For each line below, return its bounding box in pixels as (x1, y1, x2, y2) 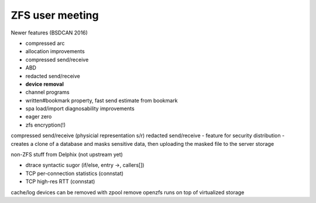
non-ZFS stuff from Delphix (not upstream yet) (11, 151, 123, 158)
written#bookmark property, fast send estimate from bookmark (25, 97, 178, 104)
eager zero (25, 113, 52, 120)
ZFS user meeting (11, 9, 99, 22)
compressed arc (25, 40, 65, 47)
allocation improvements (25, 48, 85, 55)
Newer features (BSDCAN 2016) (11, 29, 88, 36)
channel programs (25, 89, 70, 96)
